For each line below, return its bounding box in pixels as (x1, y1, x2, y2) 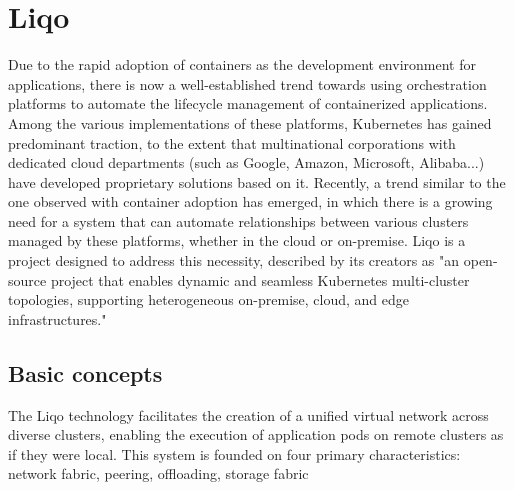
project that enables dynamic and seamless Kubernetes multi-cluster (50, 269, 470, 290)
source (8, 269, 47, 290)
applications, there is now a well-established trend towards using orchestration (8, 73, 487, 94)
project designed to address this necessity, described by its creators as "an (8, 250, 460, 271)
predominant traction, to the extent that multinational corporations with (8, 132, 456, 153)
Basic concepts (8, 357, 163, 388)
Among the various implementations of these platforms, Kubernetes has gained (8, 112, 492, 133)
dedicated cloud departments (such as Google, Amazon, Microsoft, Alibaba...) (8, 152, 485, 173)
